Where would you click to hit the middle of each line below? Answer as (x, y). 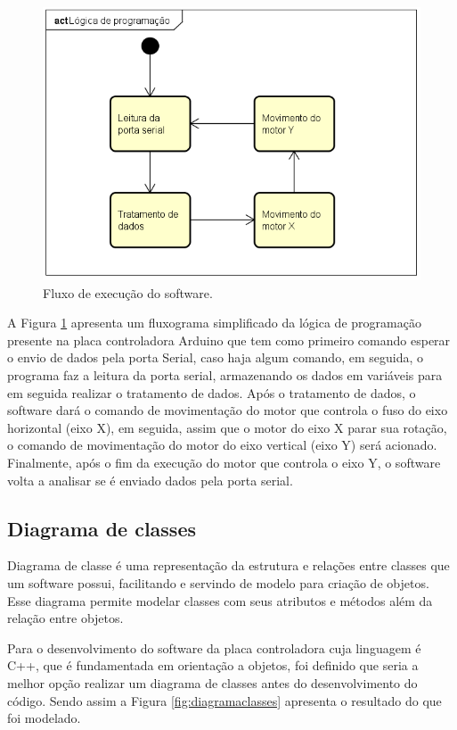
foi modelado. (44, 718)
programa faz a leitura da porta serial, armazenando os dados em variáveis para (225, 375)
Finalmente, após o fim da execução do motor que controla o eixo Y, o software (224, 462)
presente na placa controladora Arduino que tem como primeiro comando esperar (229, 340)
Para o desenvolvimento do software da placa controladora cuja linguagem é (214, 647)
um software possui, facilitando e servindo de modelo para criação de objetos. (218, 582)
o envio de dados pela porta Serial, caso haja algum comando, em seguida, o (215, 357)
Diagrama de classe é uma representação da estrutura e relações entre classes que (228, 565)
